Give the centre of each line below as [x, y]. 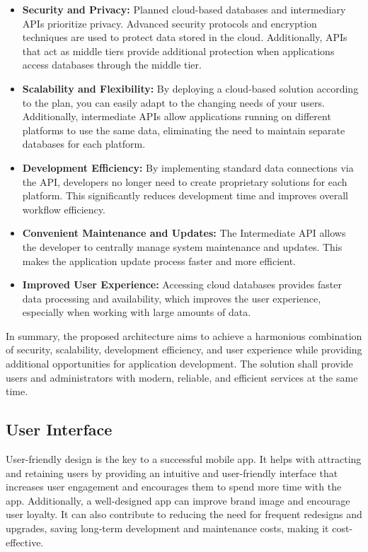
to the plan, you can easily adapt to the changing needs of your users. [173, 102]
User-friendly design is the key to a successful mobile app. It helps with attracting [184, 459]
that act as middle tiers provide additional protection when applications [178, 51]
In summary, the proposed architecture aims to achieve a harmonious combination [184, 335]
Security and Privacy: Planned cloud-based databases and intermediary [184, 9]
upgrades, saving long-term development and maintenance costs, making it [167, 528]
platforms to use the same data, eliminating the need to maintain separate [184, 130]
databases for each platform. [84, 144]
